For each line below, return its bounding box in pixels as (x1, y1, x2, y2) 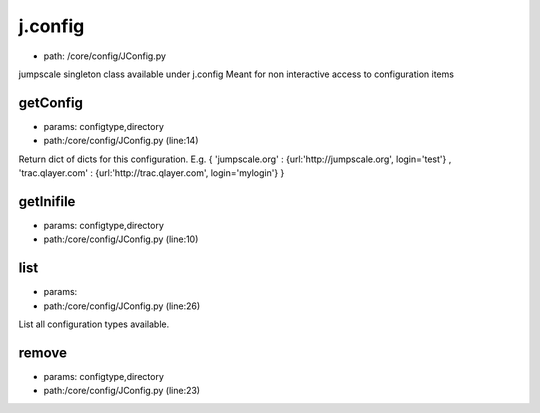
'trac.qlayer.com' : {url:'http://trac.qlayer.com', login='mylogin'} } (18, 167, 285, 179)
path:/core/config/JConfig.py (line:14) (43, 135, 199, 147)
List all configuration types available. (18, 318, 170, 330)
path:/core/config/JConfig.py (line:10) (43, 233, 199, 245)
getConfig (18, 94, 84, 111)
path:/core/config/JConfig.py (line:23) (43, 385, 200, 397)
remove (18, 344, 67, 361)
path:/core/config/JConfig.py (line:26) (43, 300, 200, 312)
